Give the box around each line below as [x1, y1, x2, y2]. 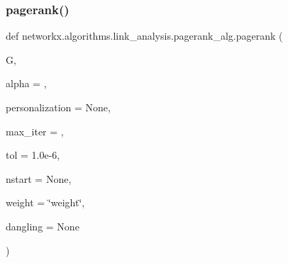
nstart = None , [6, 171, 72, 186]
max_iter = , [6, 123, 64, 138]
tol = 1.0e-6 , [6, 147, 60, 162]
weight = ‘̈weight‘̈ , [6, 195, 85, 210]
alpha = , [6, 76, 47, 91]
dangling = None [6, 218, 79, 233]
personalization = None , [6, 100, 111, 114]
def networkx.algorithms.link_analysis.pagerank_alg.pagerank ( [6, 28, 283, 43]
